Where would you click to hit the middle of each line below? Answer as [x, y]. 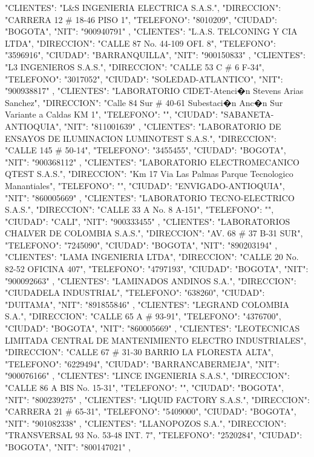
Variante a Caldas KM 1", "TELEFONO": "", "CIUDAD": [111, 114]
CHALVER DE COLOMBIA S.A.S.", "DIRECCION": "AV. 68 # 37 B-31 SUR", [154, 233]
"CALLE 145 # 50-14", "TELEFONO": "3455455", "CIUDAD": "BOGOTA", [146, 150]
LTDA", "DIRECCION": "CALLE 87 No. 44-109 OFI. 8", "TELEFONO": [140, 43]
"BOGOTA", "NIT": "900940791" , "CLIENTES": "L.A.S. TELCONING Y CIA [151, 31]
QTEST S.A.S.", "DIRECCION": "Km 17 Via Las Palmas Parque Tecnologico [149, 174]
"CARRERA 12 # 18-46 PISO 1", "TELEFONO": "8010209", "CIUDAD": [141, 19]
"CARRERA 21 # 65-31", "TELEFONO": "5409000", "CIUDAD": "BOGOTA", [151, 411]
